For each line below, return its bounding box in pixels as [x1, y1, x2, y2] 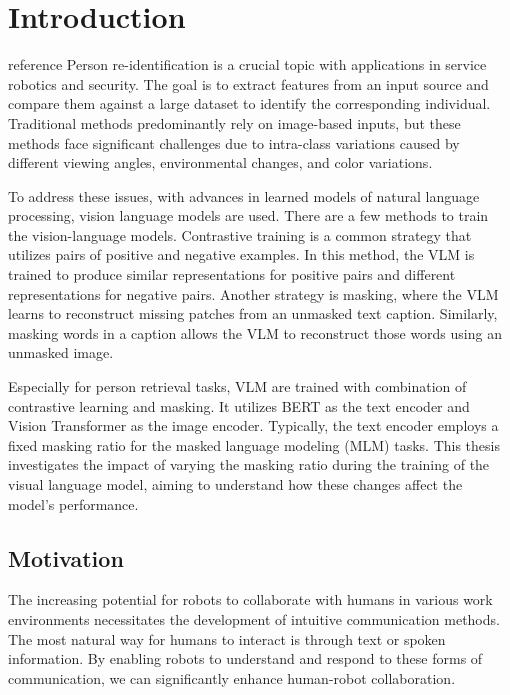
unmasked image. [8, 342, 114, 363]
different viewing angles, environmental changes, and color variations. [8, 152, 433, 173]
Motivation [8, 542, 124, 573]
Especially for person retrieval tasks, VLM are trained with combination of [8, 376, 467, 397]
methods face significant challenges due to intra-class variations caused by [8, 132, 460, 153]
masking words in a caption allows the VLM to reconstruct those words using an [8, 322, 502, 343]
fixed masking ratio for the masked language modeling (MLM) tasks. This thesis [8, 434, 500, 455]
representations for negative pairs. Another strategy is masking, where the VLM [8, 283, 499, 304]
